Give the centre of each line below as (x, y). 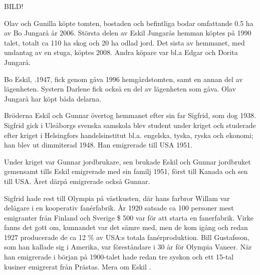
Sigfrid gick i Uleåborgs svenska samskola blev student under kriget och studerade (130, 125)
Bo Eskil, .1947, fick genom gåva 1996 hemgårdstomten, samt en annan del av (123, 79)
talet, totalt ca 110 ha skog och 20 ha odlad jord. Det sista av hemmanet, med (124, 42)
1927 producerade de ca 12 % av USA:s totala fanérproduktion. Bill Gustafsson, (127, 237)
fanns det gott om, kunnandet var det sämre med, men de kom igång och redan (126, 227)
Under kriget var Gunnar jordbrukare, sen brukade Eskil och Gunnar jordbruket (127, 161)
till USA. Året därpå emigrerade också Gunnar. (77, 181)
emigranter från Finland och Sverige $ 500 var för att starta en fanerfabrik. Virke (129, 217)
